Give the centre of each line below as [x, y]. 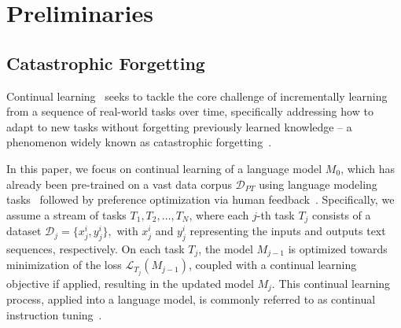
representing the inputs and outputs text [288, 231]
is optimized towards [338, 248]
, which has [368, 168]
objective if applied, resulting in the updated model [130, 283]
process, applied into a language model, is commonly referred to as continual [191, 299]
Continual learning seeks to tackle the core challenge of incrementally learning [197, 96]
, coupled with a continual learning [273, 265]
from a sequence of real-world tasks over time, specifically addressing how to [190, 111]
